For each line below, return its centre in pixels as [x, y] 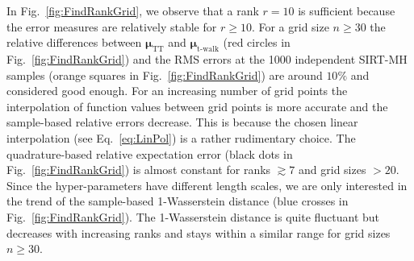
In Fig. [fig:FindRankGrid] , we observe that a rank [133, 10]
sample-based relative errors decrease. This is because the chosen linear [182, 122]
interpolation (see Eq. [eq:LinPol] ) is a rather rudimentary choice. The [181, 137]
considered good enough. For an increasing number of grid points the [177, 91]
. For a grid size [290, 26]
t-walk [208, 49]
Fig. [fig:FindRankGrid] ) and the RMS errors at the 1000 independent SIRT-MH [207, 58]
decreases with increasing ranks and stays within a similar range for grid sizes [199, 232]
